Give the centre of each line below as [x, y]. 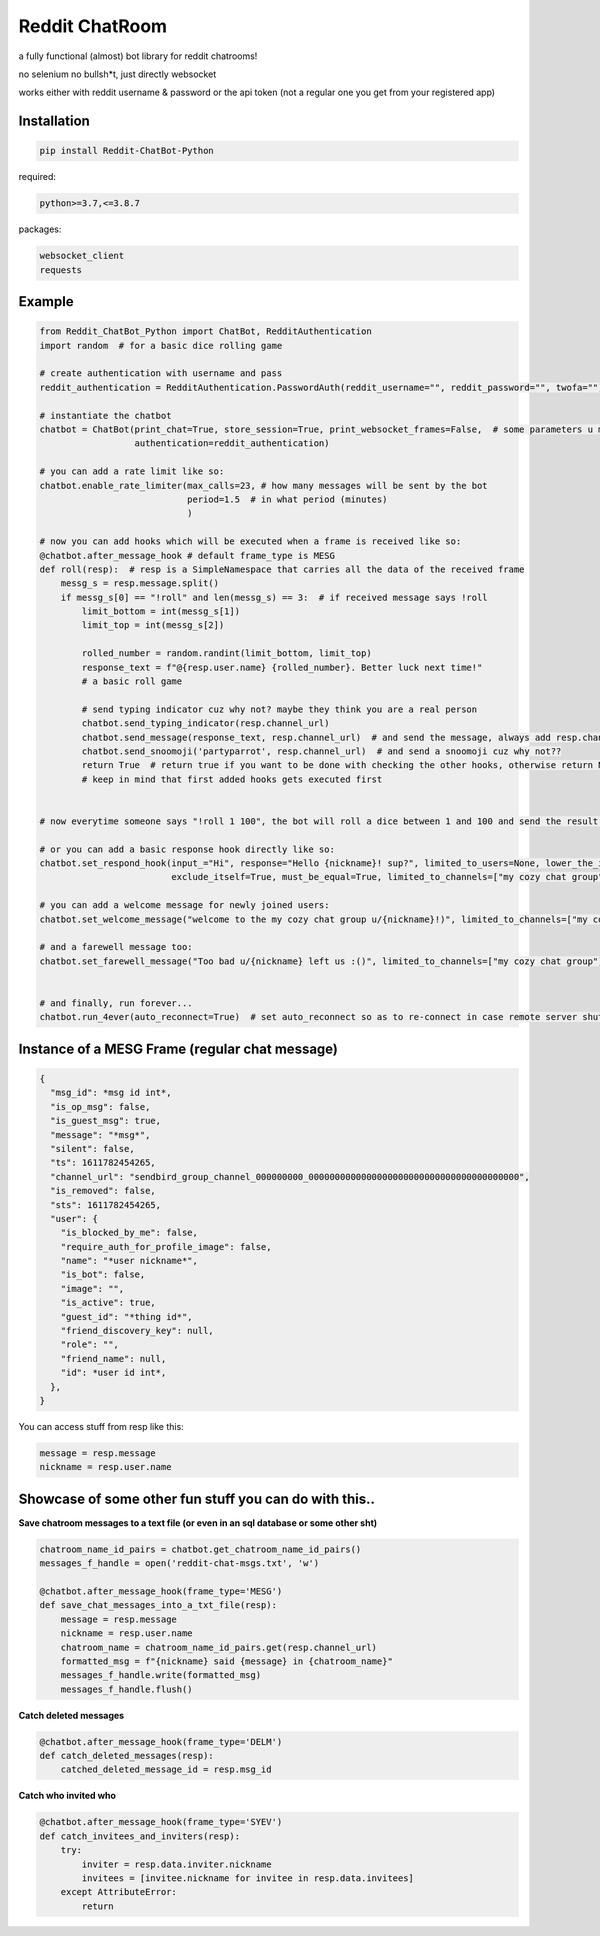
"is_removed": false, [103, 1191]
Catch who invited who [67, 1796]
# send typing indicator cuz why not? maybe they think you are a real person [279, 709]
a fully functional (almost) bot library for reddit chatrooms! [138, 56]
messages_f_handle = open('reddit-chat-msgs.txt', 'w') [179, 1563]
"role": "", [90, 1344]
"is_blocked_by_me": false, [129, 1233]
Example [46, 301]
